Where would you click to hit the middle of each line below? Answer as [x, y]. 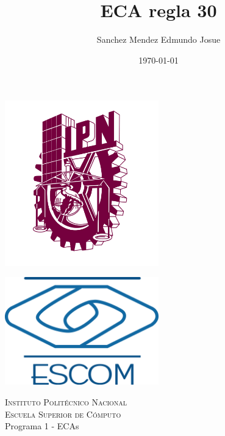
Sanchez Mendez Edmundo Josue [159, 39]
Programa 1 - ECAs [42, 426]
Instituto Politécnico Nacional [66, 401]
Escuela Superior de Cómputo [63, 414]
